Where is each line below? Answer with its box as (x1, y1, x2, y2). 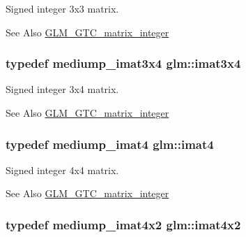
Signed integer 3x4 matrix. (6, 82, 119, 96)
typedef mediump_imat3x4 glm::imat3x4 (6, 55, 241, 72)
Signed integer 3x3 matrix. (6, 1, 119, 15)
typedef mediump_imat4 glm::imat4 (6, 135, 214, 152)
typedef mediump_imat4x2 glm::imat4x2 (6, 215, 241, 233)
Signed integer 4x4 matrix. (6, 162, 119, 177)
